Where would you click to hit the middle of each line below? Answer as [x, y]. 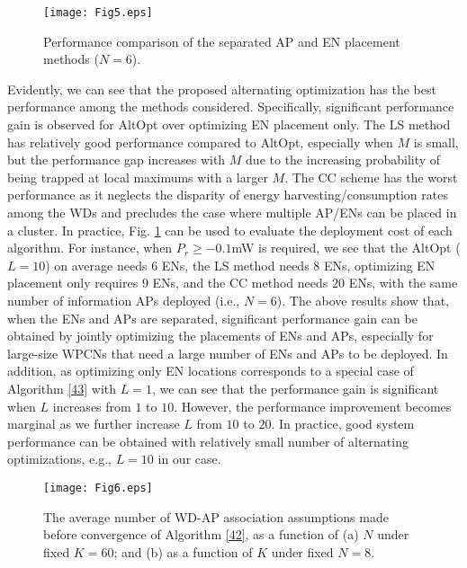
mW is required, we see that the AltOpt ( [346, 248]
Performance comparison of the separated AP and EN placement [222, 41]
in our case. [189, 459]
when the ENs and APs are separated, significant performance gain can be [212, 318]
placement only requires [73, 283]
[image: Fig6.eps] [98, 488]
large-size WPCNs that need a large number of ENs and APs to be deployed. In [228, 353]
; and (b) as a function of [183, 551]
